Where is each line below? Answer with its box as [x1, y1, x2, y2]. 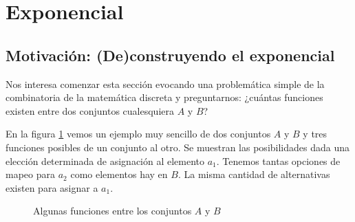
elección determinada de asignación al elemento [6, 153, 205, 168]
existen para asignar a [6, 180, 98, 195]
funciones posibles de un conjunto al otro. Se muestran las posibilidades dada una [6, 140, 349, 154]
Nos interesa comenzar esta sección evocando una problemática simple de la [6, 76, 325, 91]
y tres [303, 126, 327, 141]
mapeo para [6, 167, 55, 181]
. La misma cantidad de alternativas [177, 167, 330, 181]
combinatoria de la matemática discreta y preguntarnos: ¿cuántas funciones [6, 90, 323, 104]
